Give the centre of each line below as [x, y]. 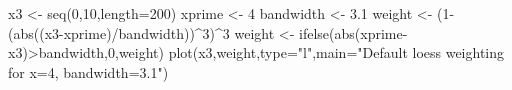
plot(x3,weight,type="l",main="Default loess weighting [336, 52]
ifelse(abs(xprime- [353, 32]
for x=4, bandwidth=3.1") [88, 71]
